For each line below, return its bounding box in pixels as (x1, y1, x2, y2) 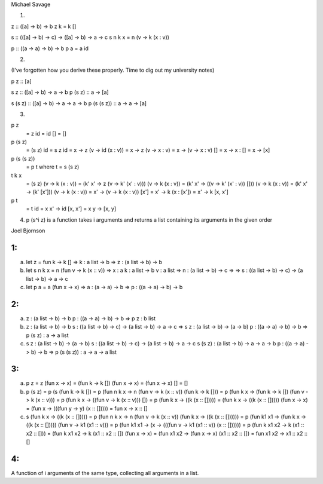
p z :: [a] (11, 78, 32, 85)
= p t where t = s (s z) (26, 163, 80, 170)
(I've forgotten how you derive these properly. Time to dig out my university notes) (11, 66, 215, 74)
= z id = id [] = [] (26, 130, 67, 137)
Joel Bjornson (11, 227, 45, 234)
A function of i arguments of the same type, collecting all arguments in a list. (11, 470, 199, 477)
